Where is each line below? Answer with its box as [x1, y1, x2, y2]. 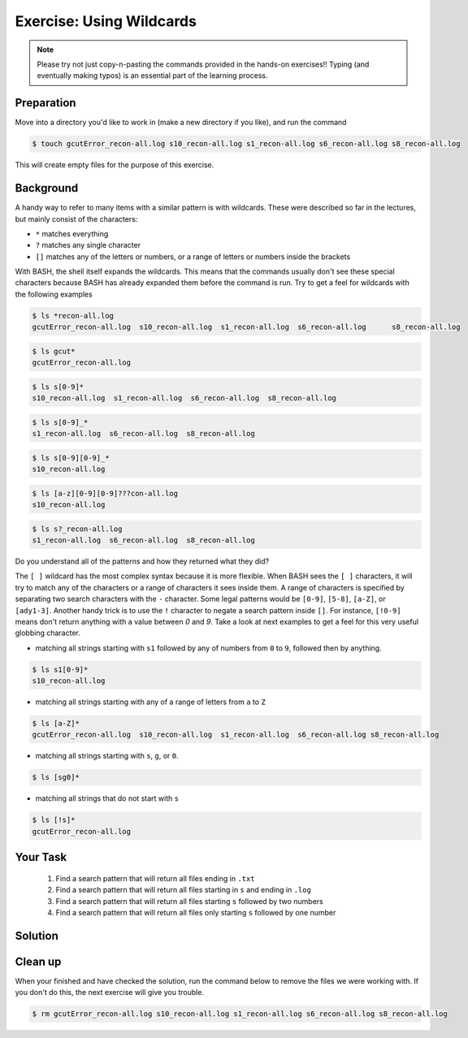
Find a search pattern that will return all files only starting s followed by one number [55, 907, 336, 917]
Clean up [15, 954, 62, 968]
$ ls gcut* [32, 346, 76, 356]
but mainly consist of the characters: [15, 214, 138, 223]
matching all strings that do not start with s [35, 794, 179, 803]
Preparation [15, 96, 76, 110]
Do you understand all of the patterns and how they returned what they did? [15, 556, 270, 566]
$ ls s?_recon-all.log [32, 524, 123, 534]
